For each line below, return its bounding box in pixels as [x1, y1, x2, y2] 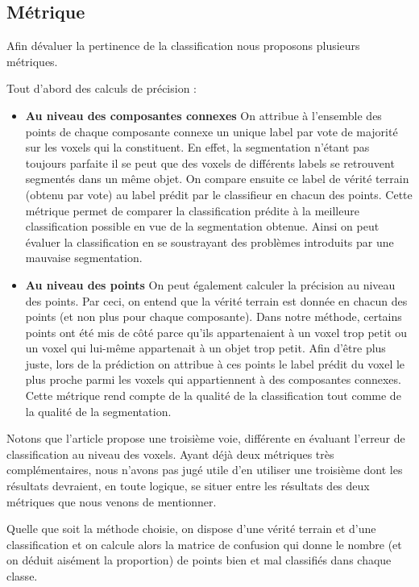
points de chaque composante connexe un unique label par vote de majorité [25, 123, 398, 139]
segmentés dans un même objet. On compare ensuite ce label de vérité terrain [25, 170, 409, 187]
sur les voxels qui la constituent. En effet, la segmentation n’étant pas [25, 139, 370, 156]
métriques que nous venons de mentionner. [6, 493, 217, 510]
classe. [6, 568, 38, 585]
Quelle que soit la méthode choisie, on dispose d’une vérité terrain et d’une [6, 520, 376, 537]
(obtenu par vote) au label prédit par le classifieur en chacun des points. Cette [25, 185, 413, 202]
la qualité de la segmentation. [25, 402, 172, 419]
